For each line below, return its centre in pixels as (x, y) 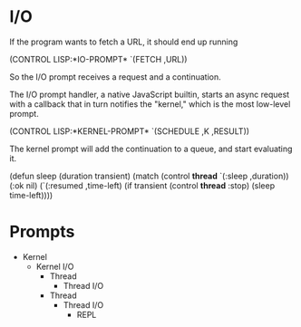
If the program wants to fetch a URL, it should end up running (124, 42)
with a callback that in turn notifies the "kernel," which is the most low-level (150, 104)
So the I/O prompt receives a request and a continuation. (115, 77)
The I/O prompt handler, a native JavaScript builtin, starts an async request (150, 94)
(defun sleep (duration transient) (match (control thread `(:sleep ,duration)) (149, 176)
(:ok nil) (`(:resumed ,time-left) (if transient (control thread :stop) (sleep (142, 185)
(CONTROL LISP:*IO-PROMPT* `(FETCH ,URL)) (98, 59)
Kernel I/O (55, 266)
